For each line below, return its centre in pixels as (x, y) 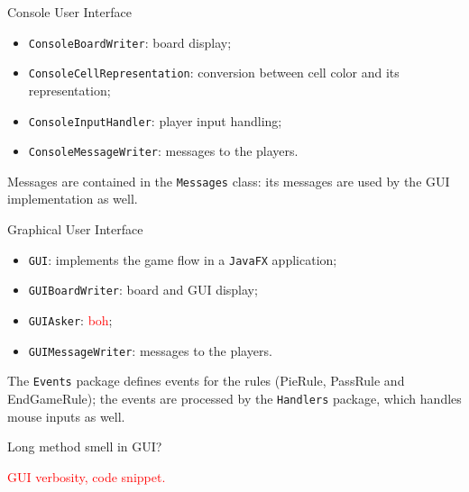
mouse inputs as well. (66, 416)
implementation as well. (73, 199)
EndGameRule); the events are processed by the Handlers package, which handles (234, 398)
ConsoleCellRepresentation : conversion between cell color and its (214, 73)
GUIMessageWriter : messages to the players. (150, 350)
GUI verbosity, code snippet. (87, 476)
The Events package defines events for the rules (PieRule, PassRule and (206, 381)
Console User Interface (69, 12)
